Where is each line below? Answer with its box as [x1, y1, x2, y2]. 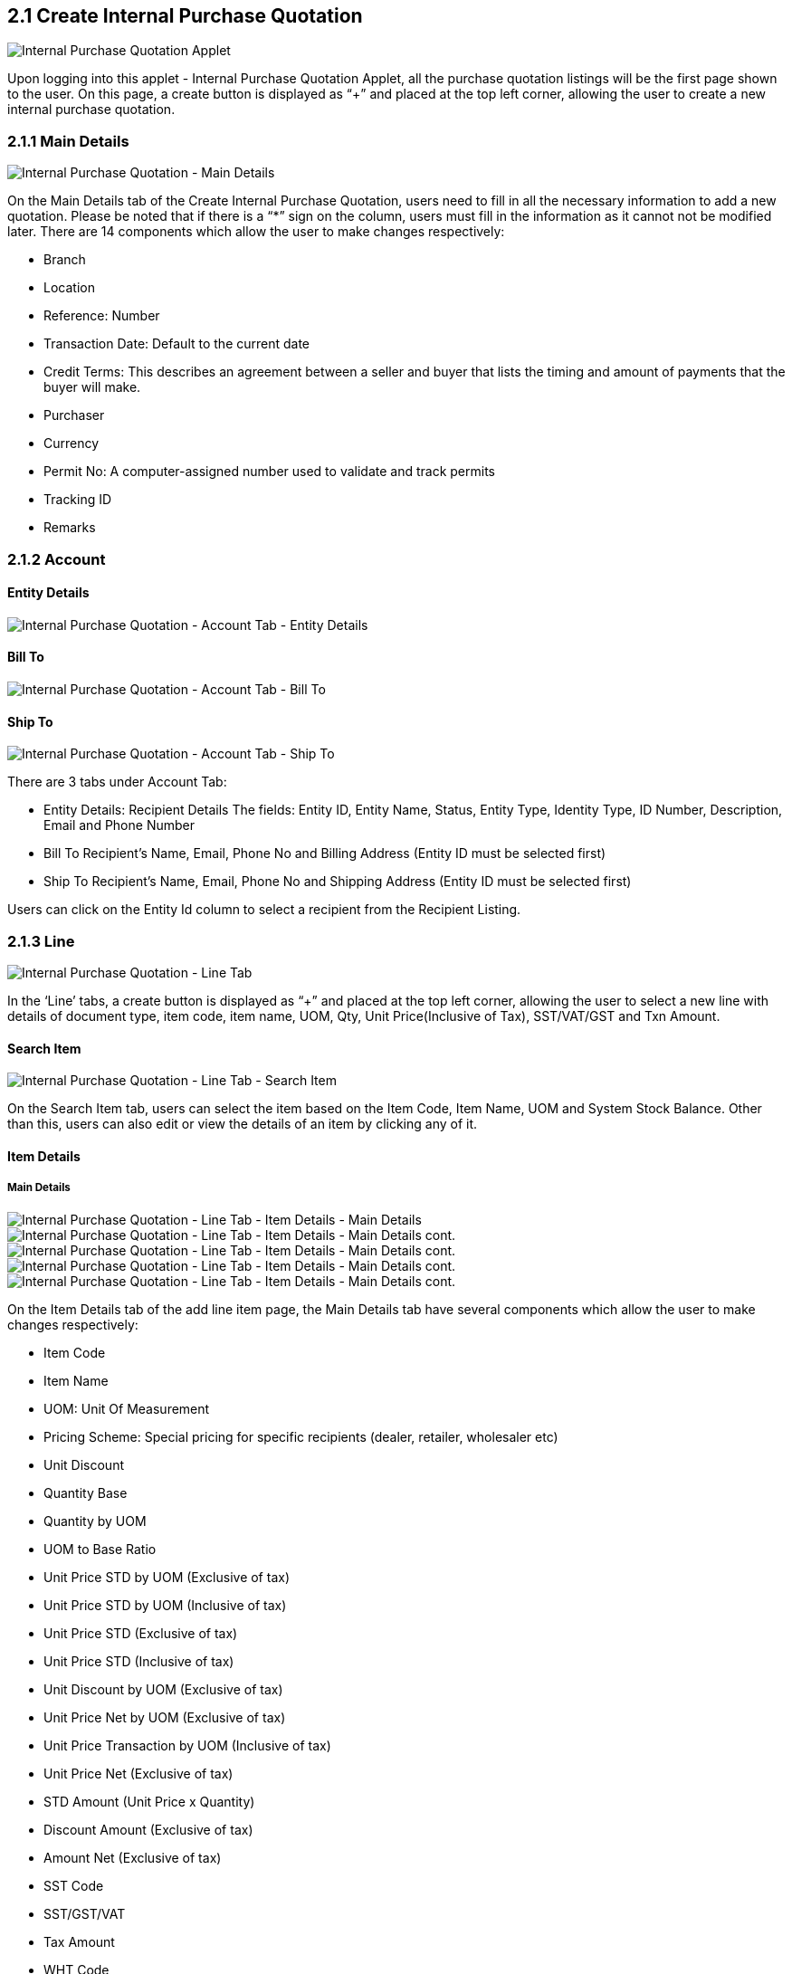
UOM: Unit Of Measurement [43, 1400, 210, 1416]
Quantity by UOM [43, 1512, 147, 1529]
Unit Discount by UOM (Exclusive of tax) [43, 1681, 283, 1697]
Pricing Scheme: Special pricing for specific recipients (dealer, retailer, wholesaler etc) [43, 1428, 558, 1445]
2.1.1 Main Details [7, 131, 129, 150]
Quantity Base [43, 1484, 128, 1501]
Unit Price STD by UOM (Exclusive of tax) [43, 1569, 291, 1585]
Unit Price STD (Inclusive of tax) [43, 1653, 234, 1669]
